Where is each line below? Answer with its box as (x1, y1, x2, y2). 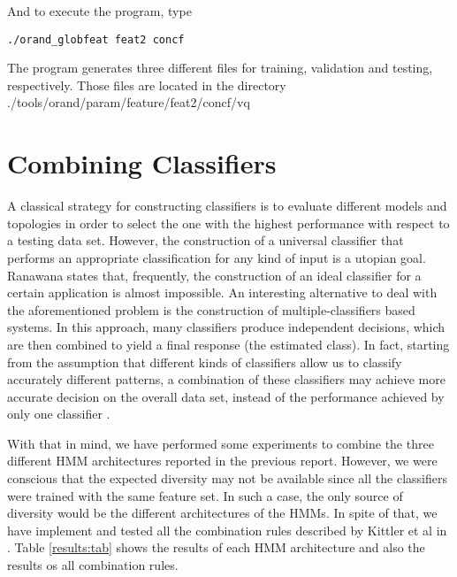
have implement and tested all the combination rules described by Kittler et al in (7, 520, 447, 539)
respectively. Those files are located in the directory (7, 75, 286, 94)
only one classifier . (7, 404, 110, 423)
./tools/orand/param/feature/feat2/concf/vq (7, 93, 250, 112)
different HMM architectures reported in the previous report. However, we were (7, 451, 438, 470)
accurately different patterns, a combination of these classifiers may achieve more (7, 370, 446, 389)
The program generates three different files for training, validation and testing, (7, 58, 433, 77)
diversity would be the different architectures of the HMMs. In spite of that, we (7, 504, 438, 522)
